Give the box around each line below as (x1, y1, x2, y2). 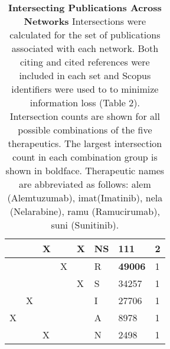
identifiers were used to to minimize (11, 82, 159, 96)
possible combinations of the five (18, 123, 152, 136)
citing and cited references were (19, 55, 150, 69)
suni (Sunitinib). (51, 218, 119, 231)
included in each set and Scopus (19, 69, 151, 82)
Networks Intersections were (24, 14, 146, 28)
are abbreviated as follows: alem (18, 177, 151, 191)
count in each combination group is (12, 150, 158, 164)
